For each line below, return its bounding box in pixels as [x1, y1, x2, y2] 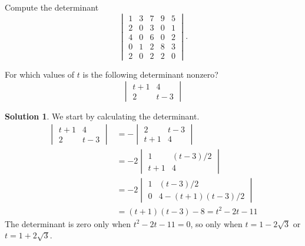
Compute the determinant [5, 1, 99, 13]
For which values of [5, 68, 75, 80]
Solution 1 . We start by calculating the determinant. [5, 109, 200, 122]
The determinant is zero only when [5, 217, 131, 230]
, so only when [190, 217, 243, 230]
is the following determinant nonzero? [82, 68, 218, 80]
